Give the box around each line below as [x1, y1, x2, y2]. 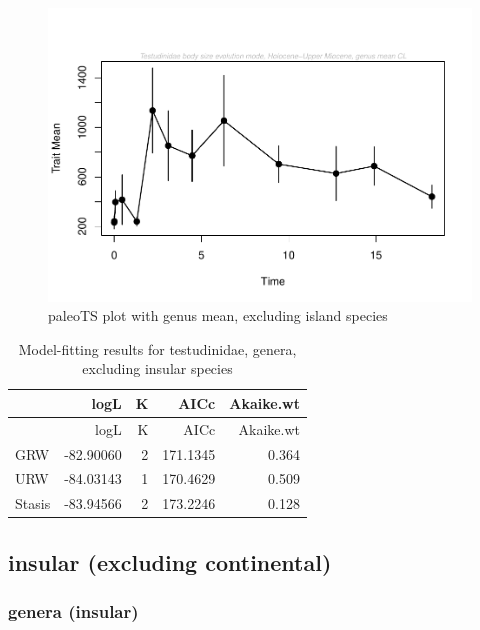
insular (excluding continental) [8, 546, 332, 577]
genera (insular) [8, 599, 139, 624]
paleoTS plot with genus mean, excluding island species [48, 305, 388, 326]
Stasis [15, 493, 51, 514]
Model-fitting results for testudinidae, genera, [18, 338, 297, 359]
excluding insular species [82, 358, 233, 379]
